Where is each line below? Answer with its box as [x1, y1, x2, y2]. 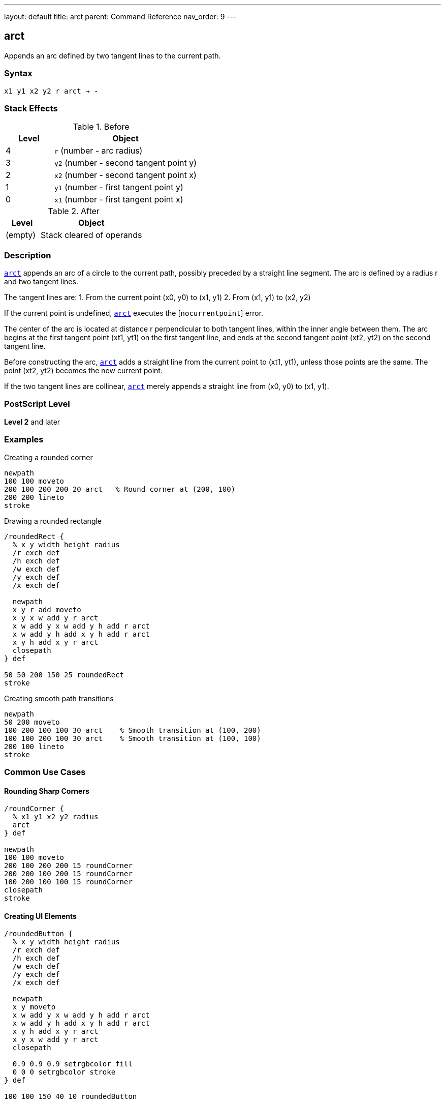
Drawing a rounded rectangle [4, 516, 102, 525]
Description [4, 250, 51, 260]
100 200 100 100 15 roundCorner [4, 878, 133, 886]
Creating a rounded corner [4, 453, 93, 462]
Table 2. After [48, 206, 100, 217]
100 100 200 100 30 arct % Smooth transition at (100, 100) [4, 734, 261, 742]
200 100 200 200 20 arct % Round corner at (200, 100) [4, 485, 236, 493]
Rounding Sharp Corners [4, 786, 89, 795]
